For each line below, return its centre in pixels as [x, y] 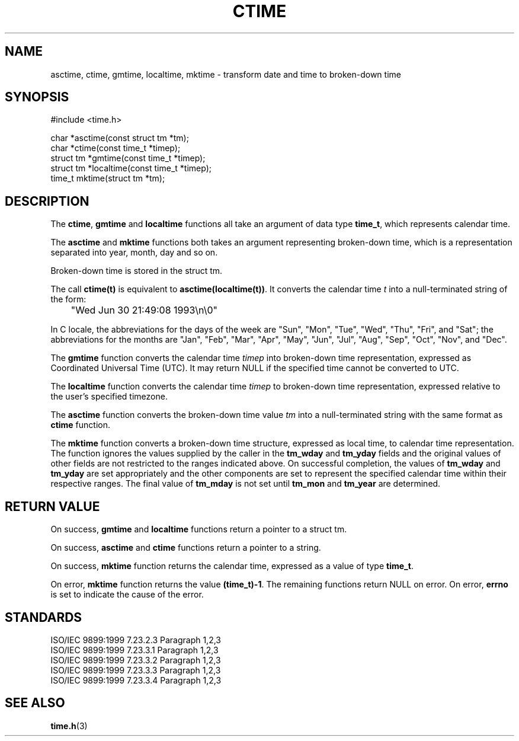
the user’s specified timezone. [109, 397]
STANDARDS [44, 617]
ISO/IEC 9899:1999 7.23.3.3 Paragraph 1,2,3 [136, 670]
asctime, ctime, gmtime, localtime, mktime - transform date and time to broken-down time [226, 74]
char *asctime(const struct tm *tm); [120, 138]
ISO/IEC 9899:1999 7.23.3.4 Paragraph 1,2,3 [136, 680]
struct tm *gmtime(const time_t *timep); [128, 158]
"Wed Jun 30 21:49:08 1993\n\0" [144, 310]
